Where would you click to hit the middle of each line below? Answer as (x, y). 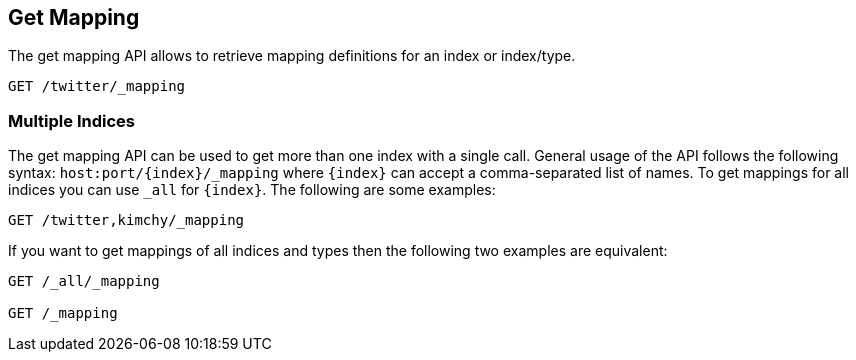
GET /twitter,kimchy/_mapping (126, 220)
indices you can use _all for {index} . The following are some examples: (252, 190)
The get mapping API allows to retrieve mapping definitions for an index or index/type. (292, 56)
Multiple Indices (71, 120)
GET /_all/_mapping (84, 281)
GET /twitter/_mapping (97, 86)
